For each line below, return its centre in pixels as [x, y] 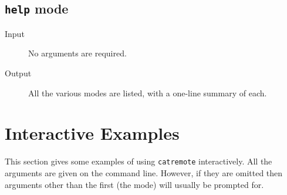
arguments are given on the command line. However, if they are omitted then [144, 172]
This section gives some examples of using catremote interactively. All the [139, 161]
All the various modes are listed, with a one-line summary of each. [148, 93]
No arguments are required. [77, 53]
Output [18, 73]
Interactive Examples [92, 133]
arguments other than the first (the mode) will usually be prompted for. [134, 184]
